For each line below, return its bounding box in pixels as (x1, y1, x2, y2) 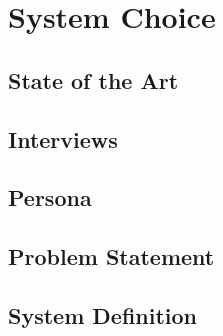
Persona (8, 182, 92, 213)
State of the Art (8, 64, 179, 95)
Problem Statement (8, 241, 215, 272)
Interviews (8, 123, 118, 154)
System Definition (8, 299, 198, 330)
